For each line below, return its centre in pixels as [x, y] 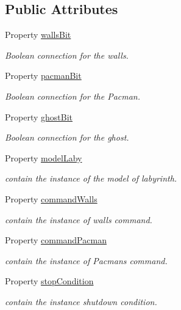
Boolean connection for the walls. [67, 55]
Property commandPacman [56, 240]
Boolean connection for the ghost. [67, 137]
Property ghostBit [39, 116]
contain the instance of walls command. [79, 219]
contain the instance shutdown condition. [81, 301]
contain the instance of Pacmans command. [86, 260]
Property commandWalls [51, 198]
